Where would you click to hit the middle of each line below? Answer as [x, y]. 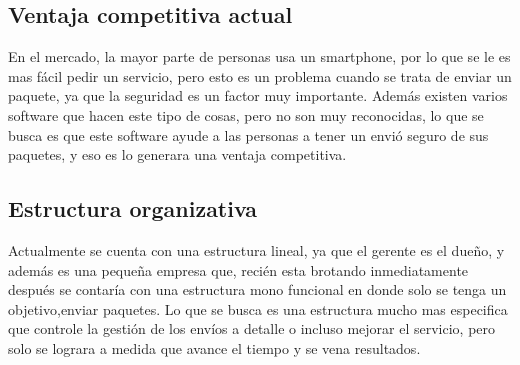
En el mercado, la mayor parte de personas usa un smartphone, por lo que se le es [259, 56]
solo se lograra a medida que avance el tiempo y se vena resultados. [214, 347]
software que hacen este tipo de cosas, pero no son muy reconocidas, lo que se [246, 114]
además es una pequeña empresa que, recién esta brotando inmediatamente [238, 269]
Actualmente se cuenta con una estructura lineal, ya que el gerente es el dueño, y [256, 249]
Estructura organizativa [133, 208]
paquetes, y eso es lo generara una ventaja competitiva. [177, 154]
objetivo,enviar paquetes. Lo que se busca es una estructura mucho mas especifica [258, 308]
